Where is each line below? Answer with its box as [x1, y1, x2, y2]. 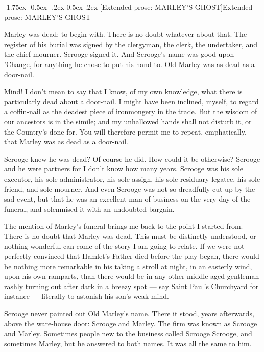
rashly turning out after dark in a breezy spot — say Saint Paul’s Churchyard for [4, 280, 259, 291]
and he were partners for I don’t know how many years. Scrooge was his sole [4, 163, 244, 174]
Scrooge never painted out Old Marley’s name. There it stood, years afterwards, [4, 308, 254, 319]
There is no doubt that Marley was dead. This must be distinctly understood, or [4, 230, 256, 241]
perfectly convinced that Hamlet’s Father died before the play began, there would [4, 251, 259, 261]
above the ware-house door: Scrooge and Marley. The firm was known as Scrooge [4, 318, 257, 328]
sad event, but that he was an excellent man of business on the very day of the [4, 193, 251, 204]
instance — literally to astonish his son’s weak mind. [4, 291, 169, 301]
